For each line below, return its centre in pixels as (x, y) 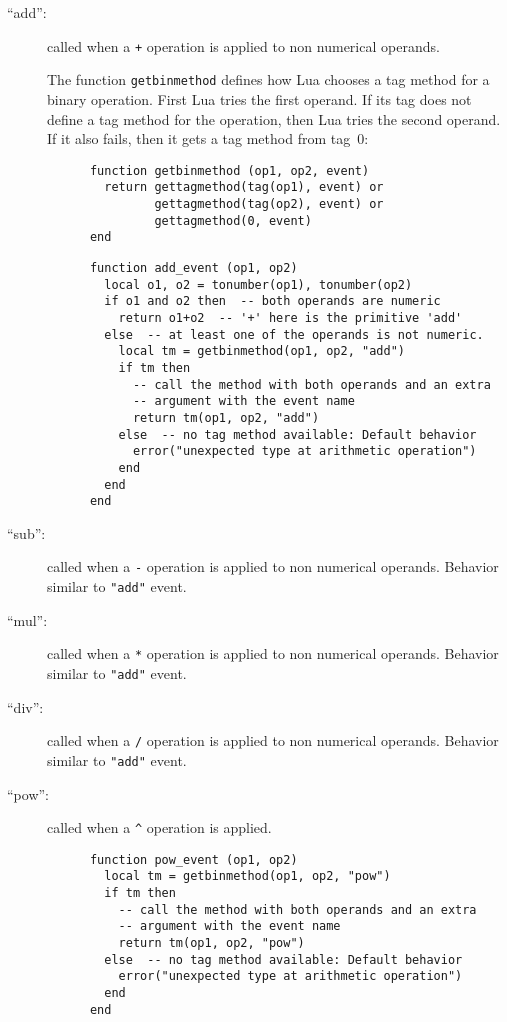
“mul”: (27, 619)
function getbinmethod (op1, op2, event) (229, 170)
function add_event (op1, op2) (193, 267)
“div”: (25, 706)
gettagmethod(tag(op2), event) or (269, 204)
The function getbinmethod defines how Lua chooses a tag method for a (268, 79)
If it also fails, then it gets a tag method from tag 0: (208, 138)
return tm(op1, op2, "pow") (211, 943)
